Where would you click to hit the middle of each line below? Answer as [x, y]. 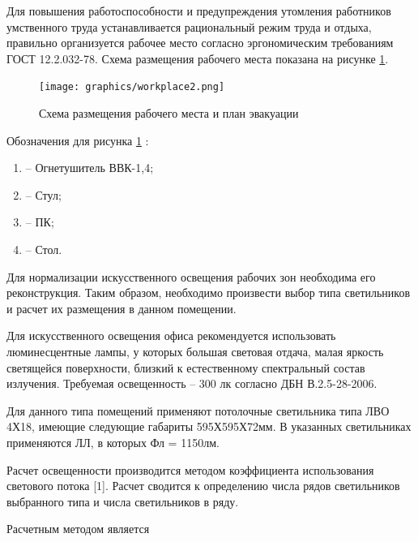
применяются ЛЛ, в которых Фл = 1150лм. [113, 442]
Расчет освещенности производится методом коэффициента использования [190, 469]
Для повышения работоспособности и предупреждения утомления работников [199, 11]
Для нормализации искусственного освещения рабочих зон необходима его [191, 276]
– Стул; [43, 194]
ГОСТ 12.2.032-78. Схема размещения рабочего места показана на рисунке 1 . [198, 58]
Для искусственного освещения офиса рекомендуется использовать [171, 336]
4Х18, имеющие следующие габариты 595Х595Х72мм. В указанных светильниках [209, 426]
